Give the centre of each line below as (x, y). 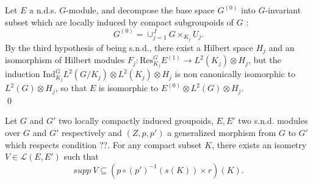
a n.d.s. (43, 10)
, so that (71, 88)
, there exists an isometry (259, 144)
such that (81, 156)
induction (23, 74)
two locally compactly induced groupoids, (136, 121)
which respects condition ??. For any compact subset (103, 144)
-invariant (283, 10)
